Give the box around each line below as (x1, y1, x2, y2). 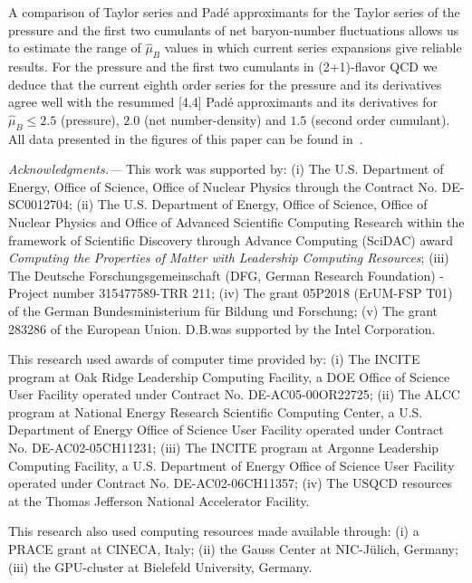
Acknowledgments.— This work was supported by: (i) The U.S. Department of (8, 159, 444, 178)
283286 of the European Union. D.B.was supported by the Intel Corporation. (8, 319, 436, 338)
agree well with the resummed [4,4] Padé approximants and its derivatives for (8, 92, 438, 111)
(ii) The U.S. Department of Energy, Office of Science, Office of (76, 195, 428, 214)
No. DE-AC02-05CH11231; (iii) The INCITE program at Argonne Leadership (8, 438, 439, 457)
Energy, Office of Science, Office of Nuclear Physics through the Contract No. (8, 177, 438, 196)
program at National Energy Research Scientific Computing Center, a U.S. (8, 402, 423, 421)
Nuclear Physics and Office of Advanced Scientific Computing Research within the (8, 212, 465, 231)
